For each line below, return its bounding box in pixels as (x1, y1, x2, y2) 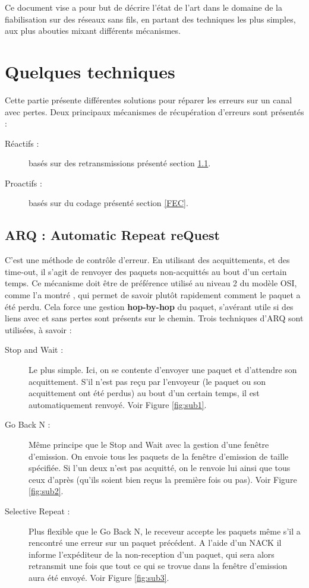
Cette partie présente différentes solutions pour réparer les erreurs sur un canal (5, 93, 292, 106)
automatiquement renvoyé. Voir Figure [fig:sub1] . (29, 398, 207, 410)
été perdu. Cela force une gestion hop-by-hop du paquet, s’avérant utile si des (5, 300, 294, 312)
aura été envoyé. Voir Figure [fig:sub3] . (29, 571, 169, 583)
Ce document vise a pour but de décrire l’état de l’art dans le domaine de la (5, 1, 282, 13)
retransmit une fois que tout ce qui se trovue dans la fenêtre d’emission (29, 559, 288, 572)
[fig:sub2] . (29, 485, 64, 497)
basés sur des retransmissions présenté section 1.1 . (29, 157, 211, 169)
